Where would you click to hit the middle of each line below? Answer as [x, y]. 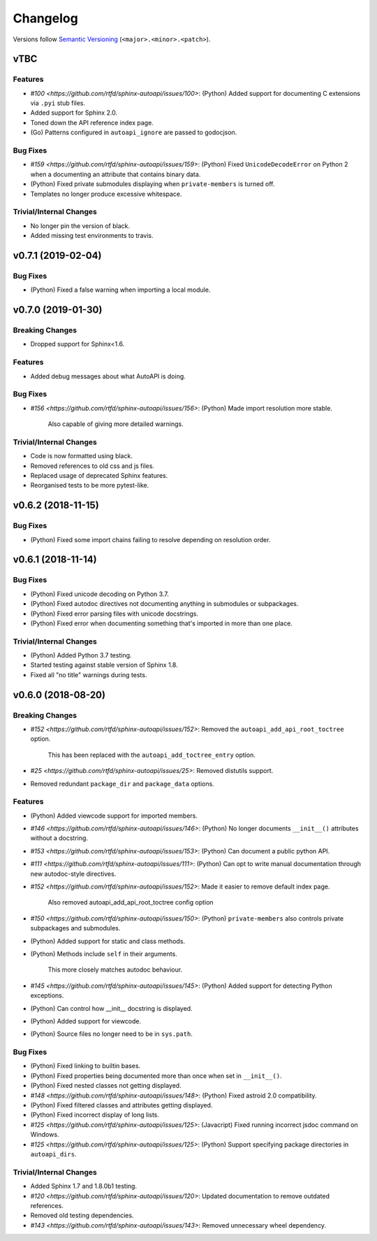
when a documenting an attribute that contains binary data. [116, 174]
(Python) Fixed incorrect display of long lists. [95, 1115]
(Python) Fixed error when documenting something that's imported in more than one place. [161, 623]
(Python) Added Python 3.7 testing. [81, 655]
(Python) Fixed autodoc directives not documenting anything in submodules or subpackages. [164, 604]
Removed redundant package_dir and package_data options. [122, 783]
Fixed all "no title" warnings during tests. [89, 674]
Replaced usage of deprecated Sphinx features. [99, 476]
